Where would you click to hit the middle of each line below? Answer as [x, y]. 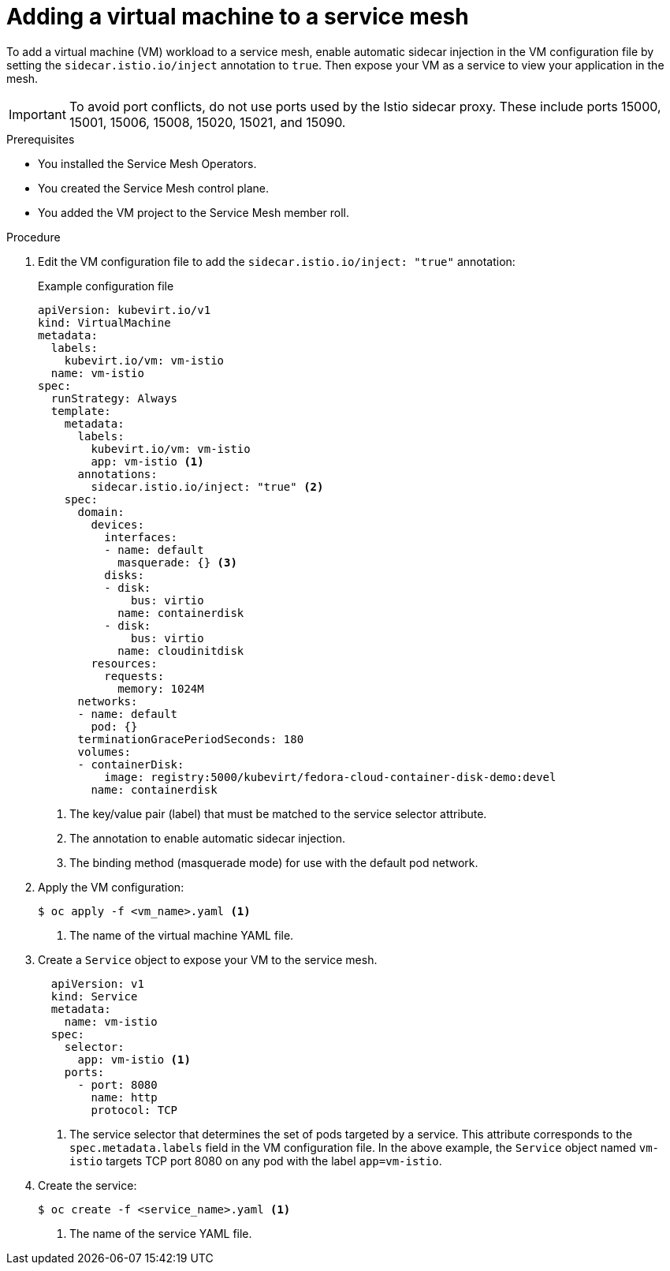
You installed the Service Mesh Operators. [147, 163]
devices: [117, 524]
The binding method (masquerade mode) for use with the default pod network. [274, 862]
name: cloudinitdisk [181, 650]
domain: [101, 512]
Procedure [33, 237]
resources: [124, 663]
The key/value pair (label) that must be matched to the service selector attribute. [278, 813]
